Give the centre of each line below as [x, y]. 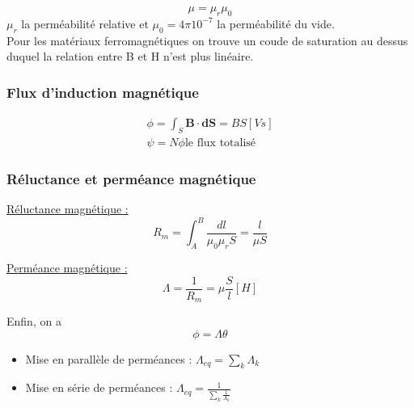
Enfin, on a [34, 321]
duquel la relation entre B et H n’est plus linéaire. [130, 56]
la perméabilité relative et [85, 23]
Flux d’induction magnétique [103, 92]
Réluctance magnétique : [68, 209]
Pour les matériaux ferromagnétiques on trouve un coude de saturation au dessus [207, 40]
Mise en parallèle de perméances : [109, 358]
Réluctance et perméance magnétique [131, 178]
